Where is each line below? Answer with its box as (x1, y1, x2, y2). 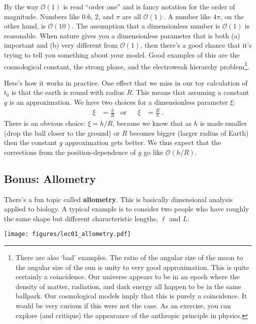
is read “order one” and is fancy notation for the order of (63, 1, 235, 11)
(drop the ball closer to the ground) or (4, 127, 120, 138)
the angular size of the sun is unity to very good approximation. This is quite (15, 262, 249, 272)
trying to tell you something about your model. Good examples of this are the (4, 49, 240, 59)
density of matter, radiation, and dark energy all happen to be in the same (15, 281, 241, 291)
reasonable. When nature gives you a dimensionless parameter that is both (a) (4, 30, 240, 40)
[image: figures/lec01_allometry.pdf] (4, 231, 131, 238)
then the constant (4, 137, 57, 147)
